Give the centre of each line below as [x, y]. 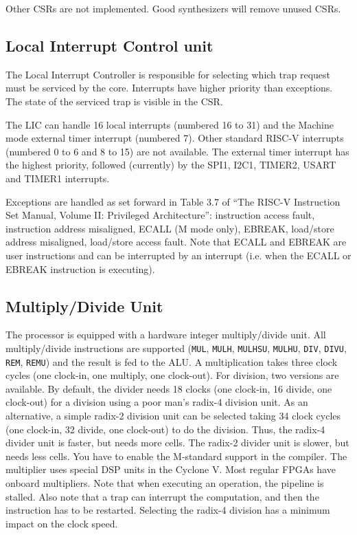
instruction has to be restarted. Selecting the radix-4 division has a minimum [168, 510]
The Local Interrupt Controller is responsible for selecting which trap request [168, 74]
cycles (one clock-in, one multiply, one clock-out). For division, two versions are [172, 375]
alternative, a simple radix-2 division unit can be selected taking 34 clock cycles [173, 415]
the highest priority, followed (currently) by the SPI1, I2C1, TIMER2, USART [171, 165]
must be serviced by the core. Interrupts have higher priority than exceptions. [169, 88]
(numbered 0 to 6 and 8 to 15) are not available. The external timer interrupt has [177, 151]
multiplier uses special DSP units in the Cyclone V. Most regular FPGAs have [171, 469]
